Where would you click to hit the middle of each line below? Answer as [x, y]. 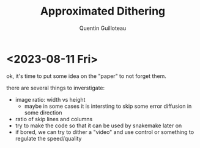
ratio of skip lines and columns [54, 119]
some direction [43, 112]
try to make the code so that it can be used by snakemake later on [98, 125]
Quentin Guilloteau [103, 28]
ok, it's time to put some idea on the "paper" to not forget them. [87, 76]
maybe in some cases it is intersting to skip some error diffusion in [108, 106]
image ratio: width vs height [50, 99]
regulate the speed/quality [48, 138]
